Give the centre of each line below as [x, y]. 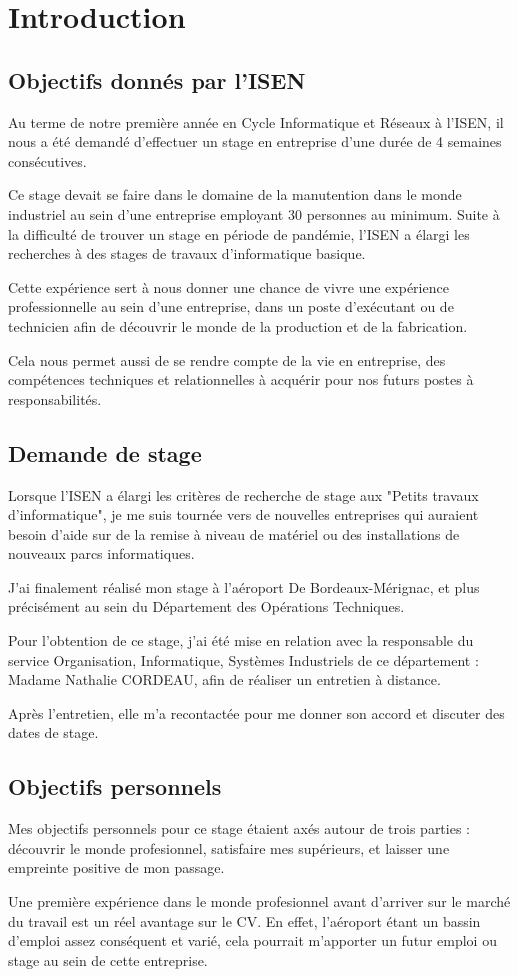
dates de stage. [53, 732]
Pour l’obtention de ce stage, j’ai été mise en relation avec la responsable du [241, 640]
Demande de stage [105, 452]
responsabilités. [55, 398]
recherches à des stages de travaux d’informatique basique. [187, 253]
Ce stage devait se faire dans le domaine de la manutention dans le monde [235, 194]
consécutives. [47, 160]
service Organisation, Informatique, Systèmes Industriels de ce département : [243, 659]
